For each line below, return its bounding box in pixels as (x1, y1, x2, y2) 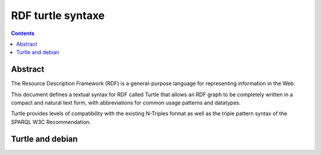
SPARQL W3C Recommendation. (11, 118, 92, 125)
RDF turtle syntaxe (11, 9, 105, 22)
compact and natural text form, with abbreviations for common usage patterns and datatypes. (11, 99, 241, 106)
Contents (11, 30, 35, 37)
